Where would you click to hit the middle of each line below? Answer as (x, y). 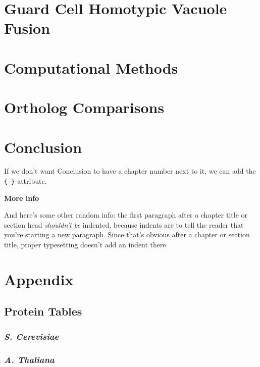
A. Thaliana (29, 359)
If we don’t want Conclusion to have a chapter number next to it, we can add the (130, 171)
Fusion (27, 28)
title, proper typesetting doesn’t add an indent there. (86, 245)
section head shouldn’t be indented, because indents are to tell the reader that (124, 224)
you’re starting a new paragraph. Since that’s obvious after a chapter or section (127, 234)
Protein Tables (43, 311)
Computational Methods (91, 67)
